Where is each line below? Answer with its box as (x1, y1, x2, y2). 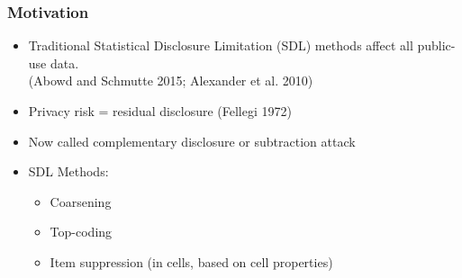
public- (417, 36, 456, 55)
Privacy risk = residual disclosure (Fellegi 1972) (28, 102, 292, 120)
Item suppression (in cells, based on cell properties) (50, 252, 333, 271)
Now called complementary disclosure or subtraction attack (28, 131, 356, 150)
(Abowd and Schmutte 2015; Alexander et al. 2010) (28, 71, 313, 90)
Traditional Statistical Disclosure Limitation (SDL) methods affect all (28, 36, 413, 55)
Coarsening (50, 192, 112, 211)
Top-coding (50, 222, 113, 241)
